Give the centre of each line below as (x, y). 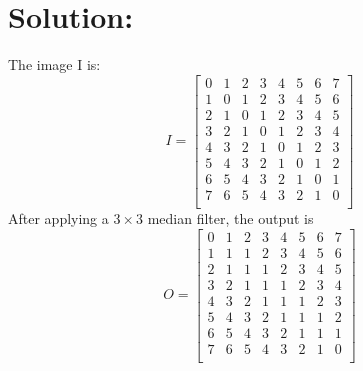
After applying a (58, 218)
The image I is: (54, 64)
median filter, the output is (230, 218)
